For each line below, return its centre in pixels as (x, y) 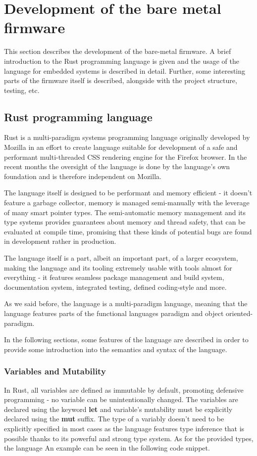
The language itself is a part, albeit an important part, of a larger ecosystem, (121, 258)
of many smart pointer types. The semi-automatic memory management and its (125, 212)
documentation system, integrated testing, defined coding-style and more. (115, 287)
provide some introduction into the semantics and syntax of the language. (116, 349)
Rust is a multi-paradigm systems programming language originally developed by (127, 137)
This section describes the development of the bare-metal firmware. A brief (118, 51)
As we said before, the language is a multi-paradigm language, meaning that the (126, 303)
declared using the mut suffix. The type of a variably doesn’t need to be (114, 419)
